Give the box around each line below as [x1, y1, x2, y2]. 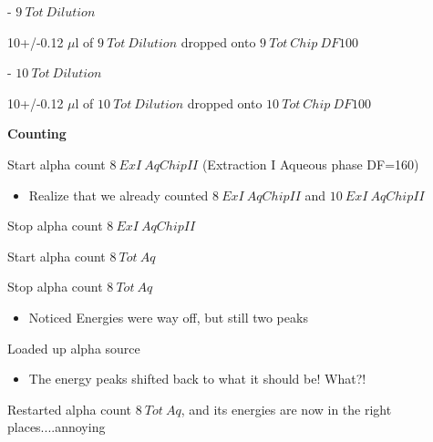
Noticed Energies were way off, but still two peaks [28, 307, 308, 326]
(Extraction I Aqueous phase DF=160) [201, 154, 419, 173]
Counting [7, 124, 67, 143]
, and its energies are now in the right [180, 399, 392, 418]
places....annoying [7, 417, 106, 437]
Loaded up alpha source [7, 338, 140, 357]
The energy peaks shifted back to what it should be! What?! [28, 369, 366, 388]
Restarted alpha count [7, 399, 132, 418]
